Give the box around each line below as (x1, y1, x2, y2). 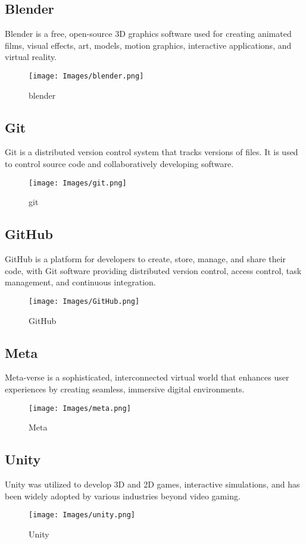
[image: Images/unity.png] (29, 511, 135, 520)
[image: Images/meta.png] (29, 404, 131, 413)
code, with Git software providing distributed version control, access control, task (5, 264, 302, 276)
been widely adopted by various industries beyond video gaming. (5, 489, 241, 502)
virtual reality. (5, 51, 57, 63)
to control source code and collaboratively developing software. (5, 158, 234, 170)
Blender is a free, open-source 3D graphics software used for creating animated (5, 27, 292, 40)
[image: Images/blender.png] (29, 71, 144, 80)
